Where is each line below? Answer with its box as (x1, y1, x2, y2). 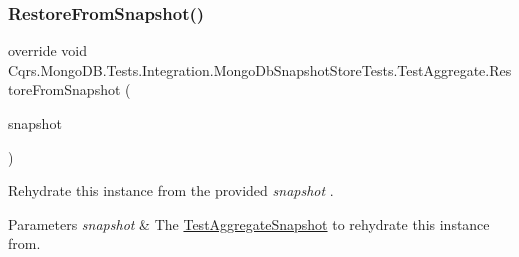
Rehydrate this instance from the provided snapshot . (8, 180, 334, 201)
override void (8, 40, 88, 61)
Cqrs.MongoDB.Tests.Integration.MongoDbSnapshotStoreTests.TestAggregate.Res (8, 59, 512, 80)
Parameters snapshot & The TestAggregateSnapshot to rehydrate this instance (8, 213, 490, 234)
